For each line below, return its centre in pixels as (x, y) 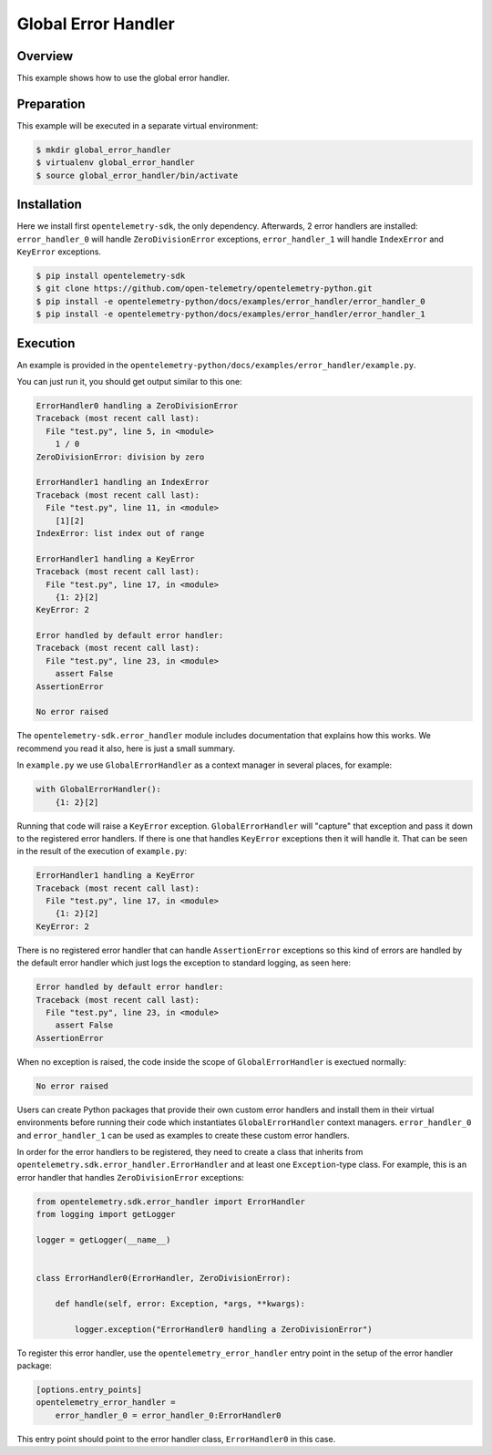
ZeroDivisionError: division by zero (120, 457)
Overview (45, 56)
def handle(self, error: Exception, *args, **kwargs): (180, 1303)
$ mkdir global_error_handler (103, 150)
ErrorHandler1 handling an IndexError (123, 482)
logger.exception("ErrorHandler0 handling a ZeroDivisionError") (223, 1329)
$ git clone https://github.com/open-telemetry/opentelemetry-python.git (204, 289)
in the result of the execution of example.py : (102, 851)
